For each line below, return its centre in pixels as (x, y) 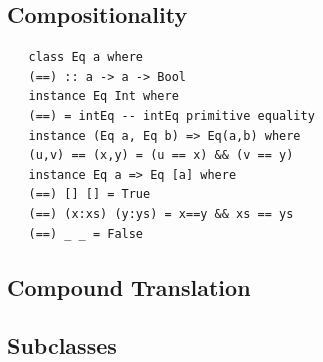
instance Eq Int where (103, 96)
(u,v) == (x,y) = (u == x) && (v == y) (161, 155)
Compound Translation (129, 286)
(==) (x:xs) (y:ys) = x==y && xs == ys (161, 213)
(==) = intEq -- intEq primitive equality (171, 115)
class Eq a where (86, 57)
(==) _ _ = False (86, 233)
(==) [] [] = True (89, 194)
